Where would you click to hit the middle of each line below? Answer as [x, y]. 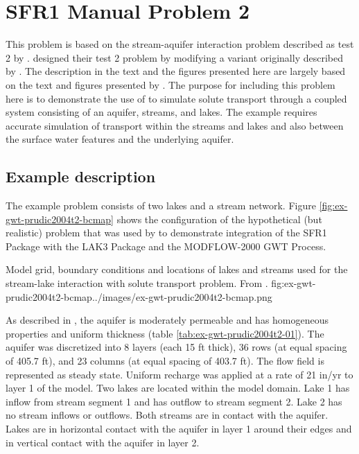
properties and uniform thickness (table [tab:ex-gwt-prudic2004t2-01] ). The [165, 333]
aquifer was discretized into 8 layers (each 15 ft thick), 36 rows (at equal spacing [176, 347]
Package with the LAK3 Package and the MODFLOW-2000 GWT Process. [166, 246]
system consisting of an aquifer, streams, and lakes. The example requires [161, 112]
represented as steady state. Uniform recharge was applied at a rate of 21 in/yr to [179, 374]
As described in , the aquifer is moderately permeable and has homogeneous [167, 320]
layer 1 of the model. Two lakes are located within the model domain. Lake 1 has [178, 388]
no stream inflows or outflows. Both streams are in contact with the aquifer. [167, 415]
